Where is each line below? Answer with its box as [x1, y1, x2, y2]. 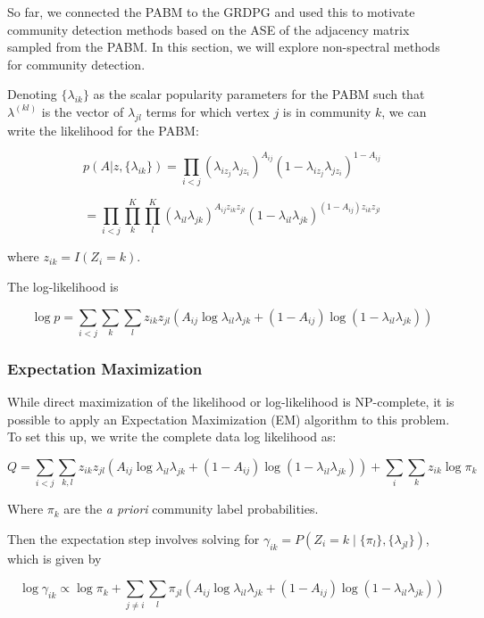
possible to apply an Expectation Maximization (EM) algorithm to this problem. [7, 409, 450, 428]
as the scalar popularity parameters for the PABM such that [93, 85, 425, 103]
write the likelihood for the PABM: [7, 120, 199, 139]
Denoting [7, 85, 57, 103]
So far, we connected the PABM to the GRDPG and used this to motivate [7, 3, 415, 21]
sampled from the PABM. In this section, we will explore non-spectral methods [7, 37, 440, 56]
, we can [381, 102, 427, 120]
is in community [282, 102, 371, 120]
